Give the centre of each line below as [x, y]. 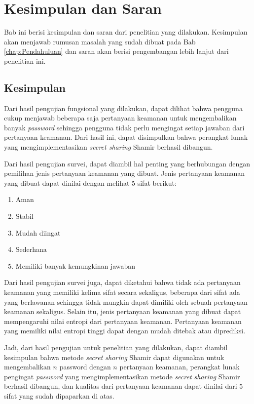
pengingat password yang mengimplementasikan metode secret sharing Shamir [122, 376]
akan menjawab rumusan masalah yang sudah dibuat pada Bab [100, 41]
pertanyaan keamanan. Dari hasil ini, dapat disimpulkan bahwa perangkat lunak [126, 137]
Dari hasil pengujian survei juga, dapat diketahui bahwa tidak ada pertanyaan [122, 282]
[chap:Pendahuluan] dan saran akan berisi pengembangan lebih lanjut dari [116, 51]
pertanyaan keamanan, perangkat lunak [180, 367]
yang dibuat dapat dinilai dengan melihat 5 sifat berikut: [90, 182]
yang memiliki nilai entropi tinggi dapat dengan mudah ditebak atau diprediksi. [125, 331]
